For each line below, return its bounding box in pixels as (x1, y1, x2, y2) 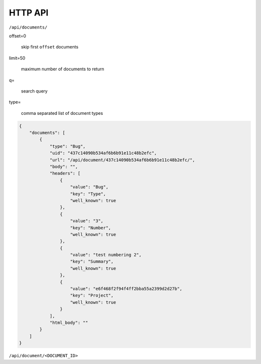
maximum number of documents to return (21, 66, 104, 72)
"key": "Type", (70, 191, 106, 196)
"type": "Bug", (49, 143, 86, 149)
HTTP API (9, 7, 48, 18)
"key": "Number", (70, 225, 111, 230)
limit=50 (9, 55, 26, 61)
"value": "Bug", (70, 184, 109, 190)
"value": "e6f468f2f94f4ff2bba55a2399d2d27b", (70, 286, 183, 292)
